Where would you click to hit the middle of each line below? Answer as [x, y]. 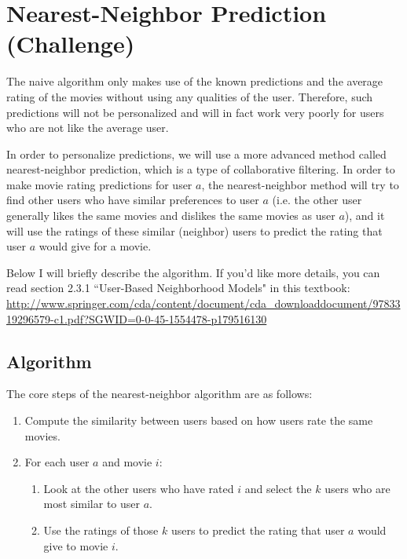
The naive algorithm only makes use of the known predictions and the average [195, 81]
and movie [127, 462]
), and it [365, 216]
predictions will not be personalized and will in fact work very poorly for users [195, 112]
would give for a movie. [95, 246]
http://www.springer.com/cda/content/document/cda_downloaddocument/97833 [203, 303]
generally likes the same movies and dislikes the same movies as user [171, 216]
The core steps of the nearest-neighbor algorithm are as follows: [159, 394]
